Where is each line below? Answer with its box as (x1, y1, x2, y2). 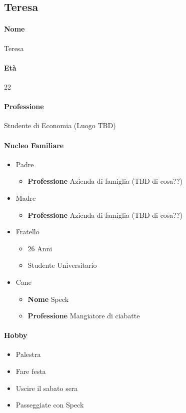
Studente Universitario (27, 260, 97, 270)
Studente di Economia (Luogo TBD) (4, 120, 116, 131)
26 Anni (27, 243, 52, 253)
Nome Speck (27, 293, 69, 304)
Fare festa (15, 366, 46, 376)
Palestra (15, 349, 41, 359)
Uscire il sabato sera (15, 382, 78, 393)
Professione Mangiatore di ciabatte (27, 310, 140, 321)
